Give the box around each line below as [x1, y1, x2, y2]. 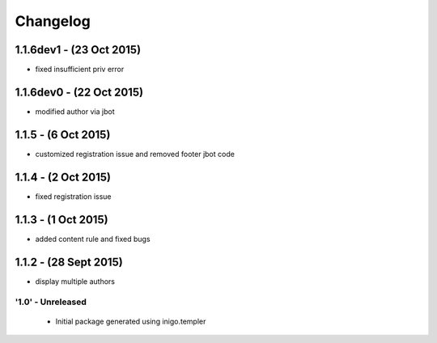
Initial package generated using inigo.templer [55, 316, 206, 326]
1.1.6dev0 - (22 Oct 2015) [15, 85, 144, 99]
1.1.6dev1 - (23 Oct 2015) [15, 43, 142, 57]
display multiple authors [35, 276, 116, 286]
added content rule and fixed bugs [35, 234, 151, 243]
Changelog [15, 12, 91, 30]
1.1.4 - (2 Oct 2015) [15, 170, 111, 184]
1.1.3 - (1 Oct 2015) [15, 213, 108, 227]
